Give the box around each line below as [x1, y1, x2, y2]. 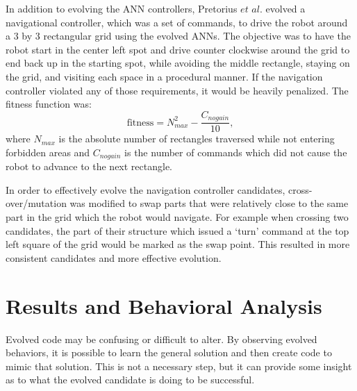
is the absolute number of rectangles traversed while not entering [58, 131, 335, 146]
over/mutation [6, 196, 67, 210]
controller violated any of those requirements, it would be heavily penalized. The [6, 83, 349, 97]
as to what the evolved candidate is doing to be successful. [6, 372, 255, 387]
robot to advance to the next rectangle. [6, 159, 173, 174]
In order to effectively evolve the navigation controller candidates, [6, 182, 285, 197]
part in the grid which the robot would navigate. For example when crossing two [6, 210, 349, 224]
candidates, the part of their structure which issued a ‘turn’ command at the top [6, 223, 349, 238]
